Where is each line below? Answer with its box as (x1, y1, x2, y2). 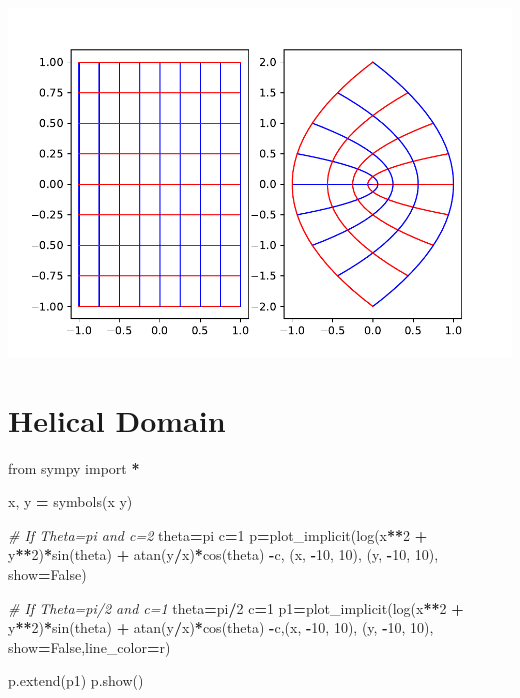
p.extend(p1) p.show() (8, 670, 144, 691)
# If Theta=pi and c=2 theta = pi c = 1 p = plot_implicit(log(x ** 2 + (8, 524, 428, 545)
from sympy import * (8, 457, 140, 478)
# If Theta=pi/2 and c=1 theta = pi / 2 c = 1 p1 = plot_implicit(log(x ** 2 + (8, 597, 464, 618)
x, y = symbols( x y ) (8, 491, 133, 512)
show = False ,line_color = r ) (8, 636, 171, 657)
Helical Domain (8, 399, 226, 440)
